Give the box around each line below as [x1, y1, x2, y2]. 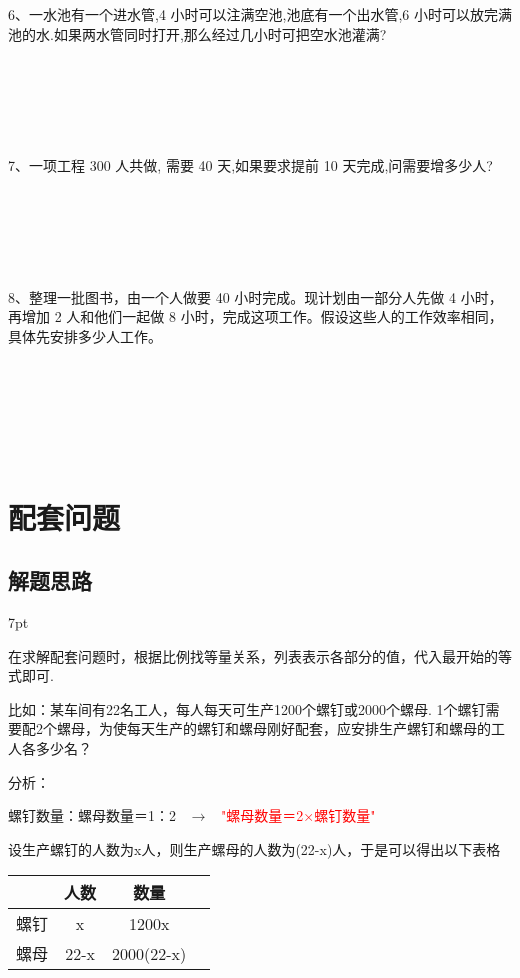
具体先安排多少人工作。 [8, 325, 162, 346]
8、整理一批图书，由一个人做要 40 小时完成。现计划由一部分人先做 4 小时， [8, 286, 503, 307]
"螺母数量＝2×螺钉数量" [221, 805, 376, 826]
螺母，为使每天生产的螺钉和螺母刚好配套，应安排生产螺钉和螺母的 [56, 718, 491, 739]
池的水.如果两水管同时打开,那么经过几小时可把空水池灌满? [8, 23, 387, 44]
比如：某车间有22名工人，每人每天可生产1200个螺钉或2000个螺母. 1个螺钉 [8, 698, 486, 719]
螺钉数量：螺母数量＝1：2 [8, 805, 176, 826]
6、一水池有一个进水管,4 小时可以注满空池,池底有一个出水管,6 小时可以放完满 [8, 3, 512, 24]
